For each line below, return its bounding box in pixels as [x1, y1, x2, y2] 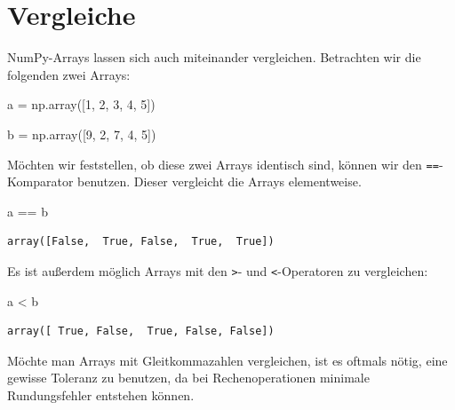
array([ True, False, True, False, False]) [7, 325, 275, 338]
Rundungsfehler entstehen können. [7, 385, 195, 404]
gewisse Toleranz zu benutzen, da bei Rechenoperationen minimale [7, 368, 370, 387]
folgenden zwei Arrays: [7, 65, 131, 83]
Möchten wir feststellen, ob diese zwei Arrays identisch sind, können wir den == [7, 154, 439, 173]
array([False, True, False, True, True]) [7, 235, 275, 248]
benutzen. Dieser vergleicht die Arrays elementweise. [77, 172, 362, 191]
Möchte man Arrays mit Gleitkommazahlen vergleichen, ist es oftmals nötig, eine [7, 351, 448, 369]
